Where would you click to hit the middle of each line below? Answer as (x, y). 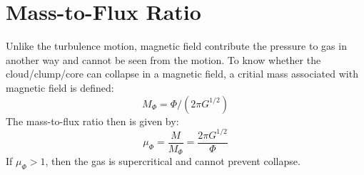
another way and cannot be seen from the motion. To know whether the (163, 59)
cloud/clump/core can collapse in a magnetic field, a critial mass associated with (182, 74)
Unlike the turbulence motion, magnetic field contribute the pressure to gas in (176, 46)
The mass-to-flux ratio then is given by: (92, 121)
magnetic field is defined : (60, 87)
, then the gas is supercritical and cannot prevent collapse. (173, 161)
